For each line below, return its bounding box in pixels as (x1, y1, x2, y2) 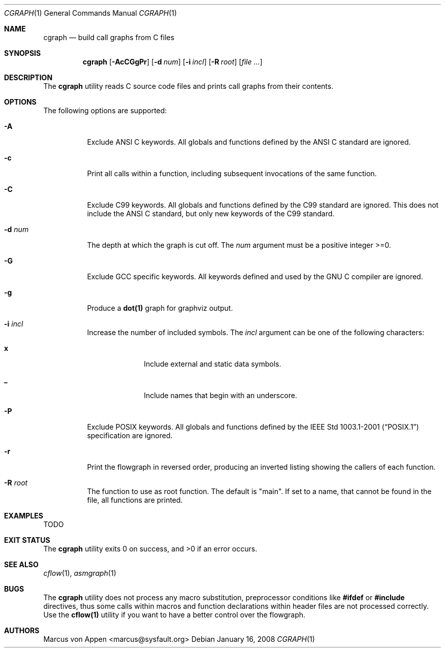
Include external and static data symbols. (144, 360, 281, 368)
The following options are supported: (43, 106, 167, 115)
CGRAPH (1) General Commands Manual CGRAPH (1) (4, 9, 177, 17)
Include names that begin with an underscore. (144, 391, 297, 400)
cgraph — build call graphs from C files (43, 33, 175, 42)
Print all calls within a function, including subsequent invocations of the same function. (87, 169, 377, 178)
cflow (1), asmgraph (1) (43, 569, 116, 577)
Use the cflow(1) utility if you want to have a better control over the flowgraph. (43, 610, 306, 619)
